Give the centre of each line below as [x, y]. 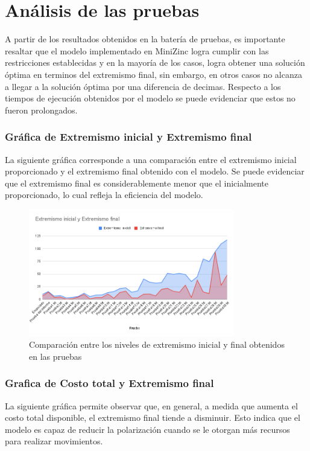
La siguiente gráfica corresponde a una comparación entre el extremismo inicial [151, 159]
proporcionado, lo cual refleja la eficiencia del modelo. [104, 195]
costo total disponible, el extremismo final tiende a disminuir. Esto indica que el [153, 417]
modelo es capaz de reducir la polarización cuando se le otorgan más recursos [147, 429]
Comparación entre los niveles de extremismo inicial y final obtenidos [157, 344]
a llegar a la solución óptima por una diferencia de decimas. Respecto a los [143, 86]
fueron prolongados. [41, 110]
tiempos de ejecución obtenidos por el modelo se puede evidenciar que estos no [150, 98]
